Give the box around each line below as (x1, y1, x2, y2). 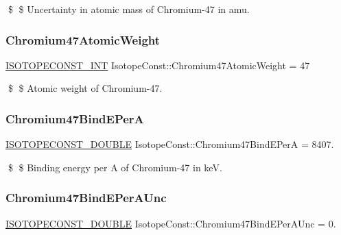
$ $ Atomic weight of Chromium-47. (8, 81, 163, 95)
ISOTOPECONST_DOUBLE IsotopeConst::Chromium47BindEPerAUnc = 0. (5, 216, 336, 230)
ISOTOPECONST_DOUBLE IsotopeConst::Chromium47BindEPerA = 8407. (5, 137, 334, 151)
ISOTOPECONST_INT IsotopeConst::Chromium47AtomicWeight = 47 (5, 58, 310, 72)
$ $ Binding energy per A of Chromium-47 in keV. (8, 160, 222, 174)
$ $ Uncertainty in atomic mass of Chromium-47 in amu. (8, 2, 250, 16)
